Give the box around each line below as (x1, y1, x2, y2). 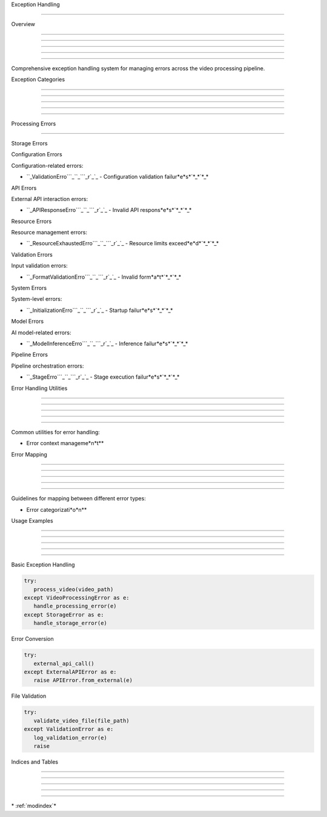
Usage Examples (11, 517, 54, 524)
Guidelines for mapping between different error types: (11, 495, 147, 502)
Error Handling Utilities (11, 385, 68, 392)
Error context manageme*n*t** (26, 440, 104, 447)
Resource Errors (11, 217, 52, 225)
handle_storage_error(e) (33, 620, 107, 627)
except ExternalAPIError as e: (24, 668, 117, 675)
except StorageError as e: (24, 611, 104, 618)
